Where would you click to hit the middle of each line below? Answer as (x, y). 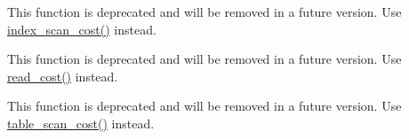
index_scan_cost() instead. (82, 29)
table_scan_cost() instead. (81, 123)
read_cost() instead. (63, 76)
